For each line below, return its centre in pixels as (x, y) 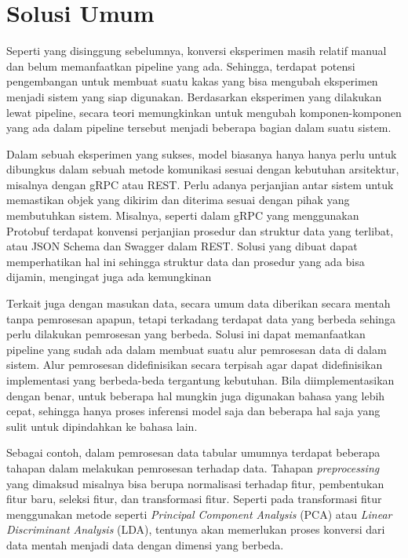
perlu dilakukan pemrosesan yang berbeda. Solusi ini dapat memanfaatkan (186, 334)
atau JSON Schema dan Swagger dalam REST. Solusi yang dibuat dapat (182, 246)
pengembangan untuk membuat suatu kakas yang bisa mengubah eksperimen (192, 81)
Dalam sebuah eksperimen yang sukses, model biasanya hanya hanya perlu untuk (202, 153)
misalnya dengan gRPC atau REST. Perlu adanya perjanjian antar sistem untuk (200, 184)
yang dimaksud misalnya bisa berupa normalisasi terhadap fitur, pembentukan (195, 483)
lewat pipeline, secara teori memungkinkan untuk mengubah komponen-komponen (204, 112)
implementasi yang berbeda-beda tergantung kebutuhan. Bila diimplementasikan (200, 380)
